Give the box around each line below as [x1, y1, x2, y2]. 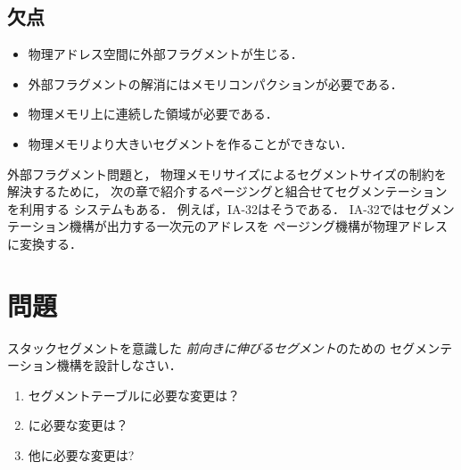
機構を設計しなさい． [56, 356, 182, 375]
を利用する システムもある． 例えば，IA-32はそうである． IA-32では [7, 199, 405, 218]
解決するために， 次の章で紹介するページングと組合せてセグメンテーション [7, 182, 448, 201]
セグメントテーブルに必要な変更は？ [28, 385, 240, 404]
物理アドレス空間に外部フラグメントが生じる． [28, 45, 303, 63]
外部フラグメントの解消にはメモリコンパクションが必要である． [28, 74, 403, 93]
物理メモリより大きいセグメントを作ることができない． [28, 134, 353, 153]
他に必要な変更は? [28, 446, 135, 465]
